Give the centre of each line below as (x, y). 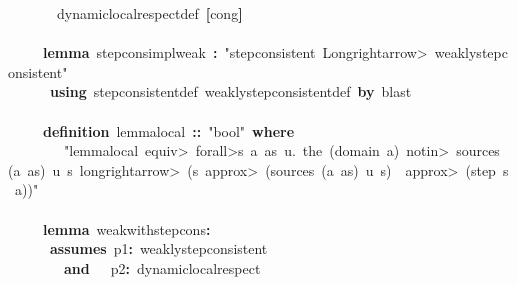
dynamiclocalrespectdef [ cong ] (150, 13)
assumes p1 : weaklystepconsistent (159, 248)
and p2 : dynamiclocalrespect (162, 267)
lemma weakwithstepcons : (127, 228)
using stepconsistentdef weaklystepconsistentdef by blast (231, 91)
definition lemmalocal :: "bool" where (169, 130)
